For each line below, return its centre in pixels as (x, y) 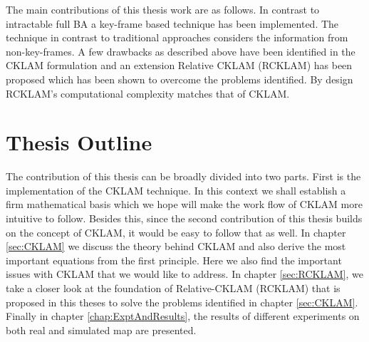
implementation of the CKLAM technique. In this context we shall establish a (176, 190)
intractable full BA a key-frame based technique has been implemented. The (172, 23)
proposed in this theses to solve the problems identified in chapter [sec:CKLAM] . (182, 302)
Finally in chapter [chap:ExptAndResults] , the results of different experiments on (183, 316)
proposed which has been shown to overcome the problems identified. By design (180, 79)
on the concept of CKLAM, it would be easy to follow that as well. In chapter (176, 232)
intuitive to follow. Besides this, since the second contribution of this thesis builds (184, 218)
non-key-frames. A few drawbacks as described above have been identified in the (181, 51)
